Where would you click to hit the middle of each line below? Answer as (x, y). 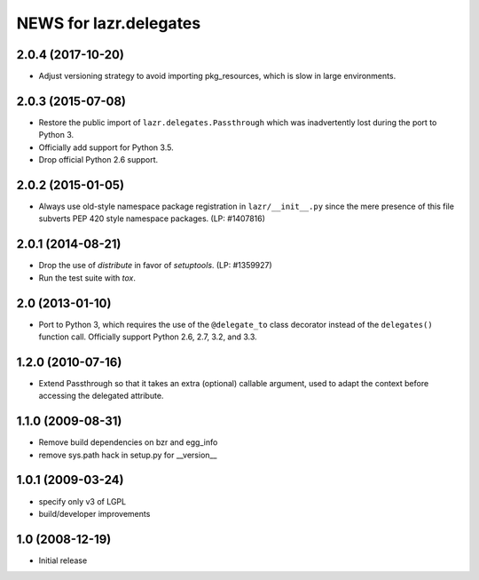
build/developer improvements (94, 513)
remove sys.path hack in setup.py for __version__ (128, 455)
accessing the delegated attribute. (101, 396)
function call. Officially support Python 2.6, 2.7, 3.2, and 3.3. (148, 337)
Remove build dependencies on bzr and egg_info (128, 442)
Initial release (63, 560)
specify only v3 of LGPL (82, 501)
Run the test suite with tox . (87, 278)
